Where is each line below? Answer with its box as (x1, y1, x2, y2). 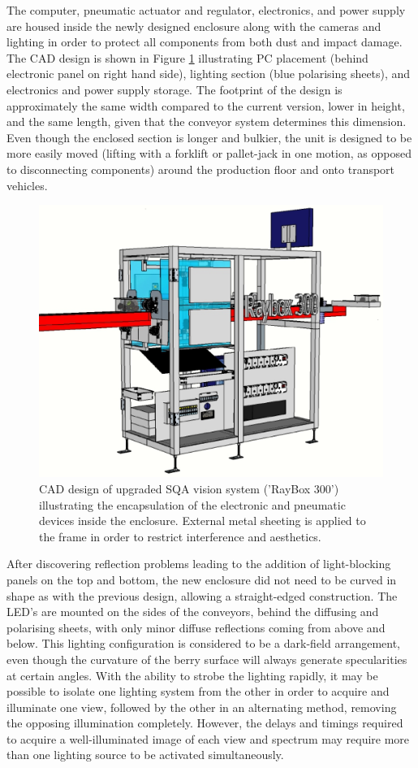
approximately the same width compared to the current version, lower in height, (6, 97, 405, 114)
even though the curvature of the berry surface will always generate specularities (6, 650, 407, 667)
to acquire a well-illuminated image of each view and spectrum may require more (6, 730, 410, 747)
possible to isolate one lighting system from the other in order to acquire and (6, 683, 390, 700)
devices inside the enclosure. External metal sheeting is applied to (39, 512, 366, 529)
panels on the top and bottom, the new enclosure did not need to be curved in (6, 571, 397, 588)
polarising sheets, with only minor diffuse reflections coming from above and (6, 618, 386, 636)
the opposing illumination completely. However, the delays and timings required (6, 714, 403, 731)
